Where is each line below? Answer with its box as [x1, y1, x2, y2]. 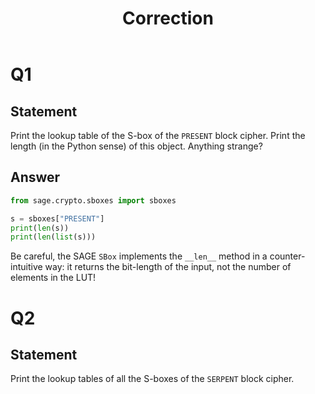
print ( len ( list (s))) [10, 232, 97, 242]
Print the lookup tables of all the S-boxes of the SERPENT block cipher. [10, 373, 295, 385]
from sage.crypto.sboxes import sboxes [10, 195, 177, 206]
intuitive [10, 261, 43, 273]
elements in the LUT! [10, 272, 97, 284]
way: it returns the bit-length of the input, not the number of [44, 261, 292, 273]
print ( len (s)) [10, 223, 70, 233]
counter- [269, 250, 306, 262]
